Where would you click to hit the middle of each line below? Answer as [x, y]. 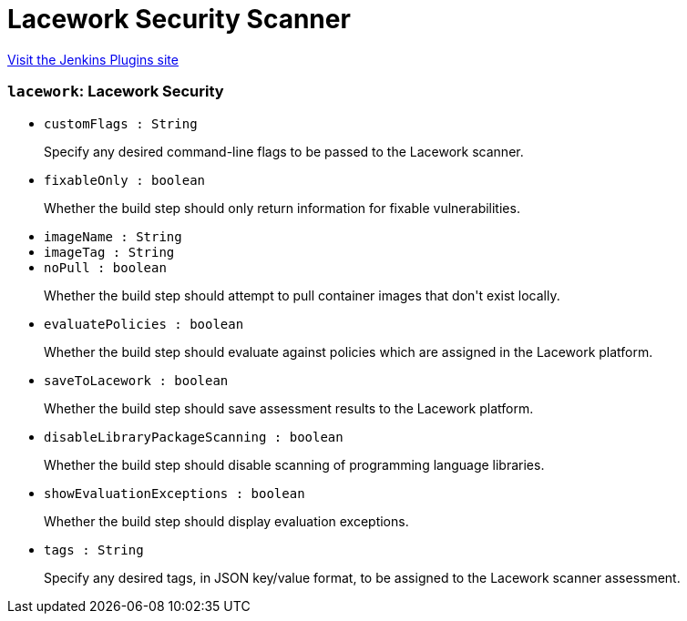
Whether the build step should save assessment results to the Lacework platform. [289, 408]
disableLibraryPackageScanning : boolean [194, 437]
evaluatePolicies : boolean [144, 324]
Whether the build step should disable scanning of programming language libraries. [294, 464]
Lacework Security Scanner [179, 19]
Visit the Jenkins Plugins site [93, 59]
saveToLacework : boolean [136, 380]
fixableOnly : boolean [125, 180]
